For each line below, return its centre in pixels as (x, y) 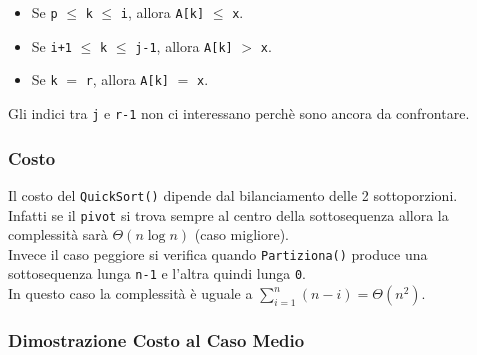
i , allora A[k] (162, 12)
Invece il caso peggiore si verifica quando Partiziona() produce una (218, 253)
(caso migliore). (241, 234)
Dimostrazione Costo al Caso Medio (156, 339)
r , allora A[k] (127, 79)
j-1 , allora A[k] (184, 45)
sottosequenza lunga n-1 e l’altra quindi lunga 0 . (157, 273)
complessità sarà (58, 234)
